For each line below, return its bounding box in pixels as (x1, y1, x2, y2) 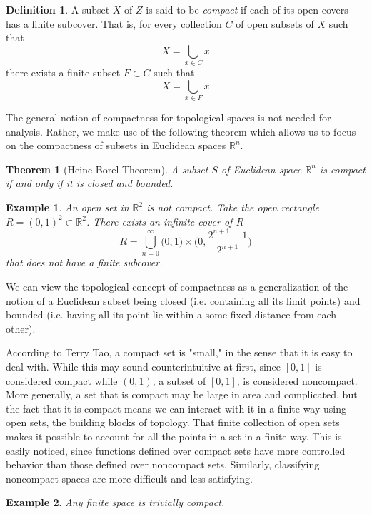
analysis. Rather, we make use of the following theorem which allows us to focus (6, 124, 356, 138)
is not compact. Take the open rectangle (146, 200, 319, 214)
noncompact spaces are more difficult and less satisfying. (6, 470, 253, 485)
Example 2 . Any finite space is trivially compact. (6, 495, 225, 510)
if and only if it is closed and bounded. (6, 176, 174, 191)
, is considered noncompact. (236, 373, 358, 388)
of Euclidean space (221, 161, 302, 176)
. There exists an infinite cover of (86, 213, 233, 228)
